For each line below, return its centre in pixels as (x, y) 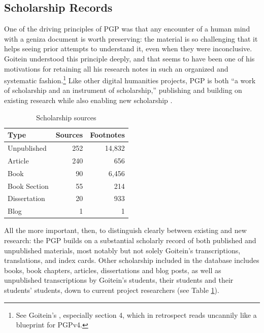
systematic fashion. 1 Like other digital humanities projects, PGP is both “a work (130, 79)
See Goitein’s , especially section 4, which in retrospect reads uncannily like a (136, 314)
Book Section (28, 186)
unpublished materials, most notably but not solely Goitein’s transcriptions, (122, 250)
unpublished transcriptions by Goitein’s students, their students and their (119, 280)
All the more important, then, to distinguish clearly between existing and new (125, 230)
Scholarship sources (66, 117)
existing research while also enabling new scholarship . (88, 100)
